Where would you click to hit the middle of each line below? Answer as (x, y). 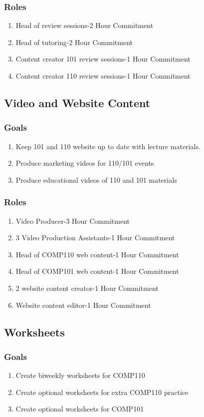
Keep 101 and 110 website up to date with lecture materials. (108, 146)
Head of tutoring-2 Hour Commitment (74, 42)
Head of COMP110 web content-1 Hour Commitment (97, 254)
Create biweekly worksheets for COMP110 (80, 375)
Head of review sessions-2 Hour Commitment (85, 25)
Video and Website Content (77, 102)
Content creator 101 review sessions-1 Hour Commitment (103, 59)
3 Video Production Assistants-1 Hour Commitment (95, 238)
